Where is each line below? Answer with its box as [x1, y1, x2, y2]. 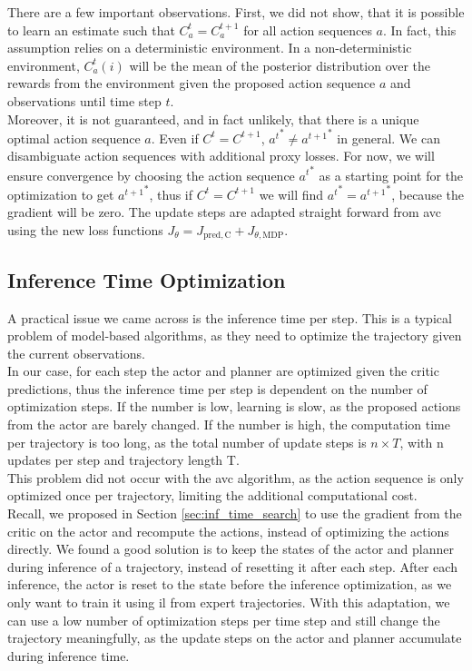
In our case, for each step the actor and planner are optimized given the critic [7, 361, 439, 380]
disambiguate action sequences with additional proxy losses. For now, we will [7, 146, 435, 165]
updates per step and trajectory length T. [7, 450, 240, 469]
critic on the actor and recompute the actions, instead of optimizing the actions [7, 521, 449, 540]
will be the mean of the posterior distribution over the [129, 55, 431, 74]
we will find [259, 184, 324, 203]
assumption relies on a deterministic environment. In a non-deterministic [7, 38, 412, 57]
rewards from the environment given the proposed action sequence [7, 74, 376, 93]
